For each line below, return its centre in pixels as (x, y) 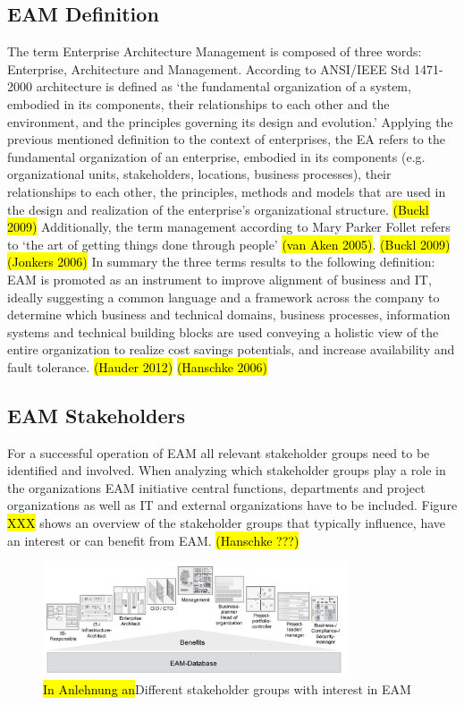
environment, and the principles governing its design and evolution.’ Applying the (230, 121)
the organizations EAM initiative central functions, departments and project (216, 487)
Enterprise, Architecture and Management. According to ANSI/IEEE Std (209, 68)
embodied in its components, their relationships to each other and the (198, 103)
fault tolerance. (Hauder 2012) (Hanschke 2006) (138, 366)
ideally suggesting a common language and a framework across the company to (224, 297)
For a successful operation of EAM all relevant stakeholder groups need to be (219, 452)
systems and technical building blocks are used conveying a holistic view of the (223, 331)
